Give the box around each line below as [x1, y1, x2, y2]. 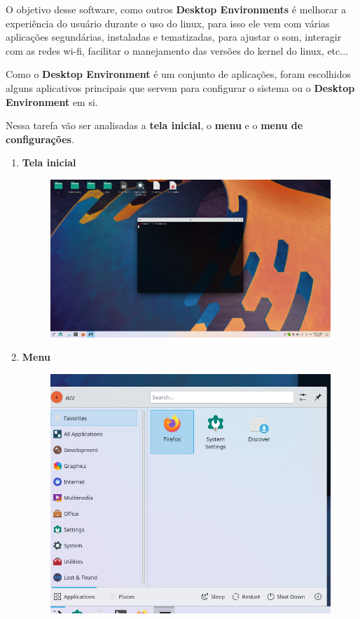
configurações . [6, 131, 74, 146]
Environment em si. [6, 94, 98, 109]
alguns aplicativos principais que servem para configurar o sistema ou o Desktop [6, 80, 355, 95]
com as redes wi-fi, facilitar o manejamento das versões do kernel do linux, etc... [6, 43, 348, 58]
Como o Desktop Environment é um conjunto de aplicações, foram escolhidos [6, 67, 351, 81]
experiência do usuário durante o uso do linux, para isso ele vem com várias [6, 15, 330, 30]
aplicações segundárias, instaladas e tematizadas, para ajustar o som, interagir [6, 29, 342, 44]
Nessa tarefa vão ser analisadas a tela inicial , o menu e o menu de [6, 118, 303, 133]
